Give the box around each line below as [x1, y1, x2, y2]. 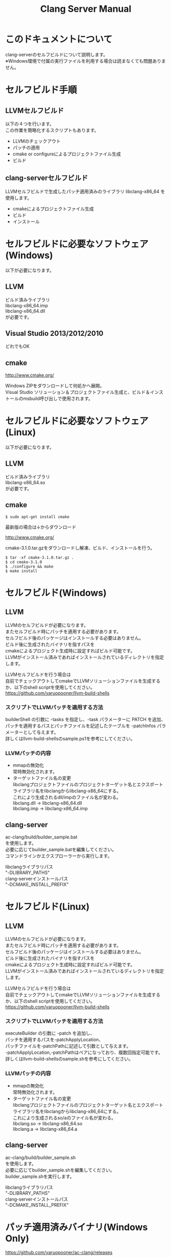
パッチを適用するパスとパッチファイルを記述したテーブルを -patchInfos [5, 723, 156, 729]
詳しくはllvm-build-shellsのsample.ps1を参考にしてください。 [5, 735, 135, 742]
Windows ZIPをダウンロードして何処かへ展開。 [5, 383, 105, 389]
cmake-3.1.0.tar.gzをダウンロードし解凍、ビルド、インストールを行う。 [5, 545, 155, 551]
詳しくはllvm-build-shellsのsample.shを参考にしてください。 [5, 1056, 134, 1062]
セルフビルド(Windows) [5, 587, 107, 598]
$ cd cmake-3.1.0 [5, 560, 42, 565]
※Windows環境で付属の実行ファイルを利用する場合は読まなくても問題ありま [5, 57, 166, 64]
